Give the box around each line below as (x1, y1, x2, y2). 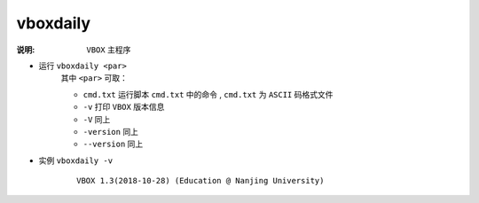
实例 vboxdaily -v (38, 155, 114, 166)
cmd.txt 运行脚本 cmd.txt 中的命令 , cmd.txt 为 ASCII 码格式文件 (82, 89, 334, 99)
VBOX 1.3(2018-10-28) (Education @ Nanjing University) (76, 176, 325, 186)
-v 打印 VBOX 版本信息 (82, 102, 165, 113)
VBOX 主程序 (86, 44, 131, 55)
